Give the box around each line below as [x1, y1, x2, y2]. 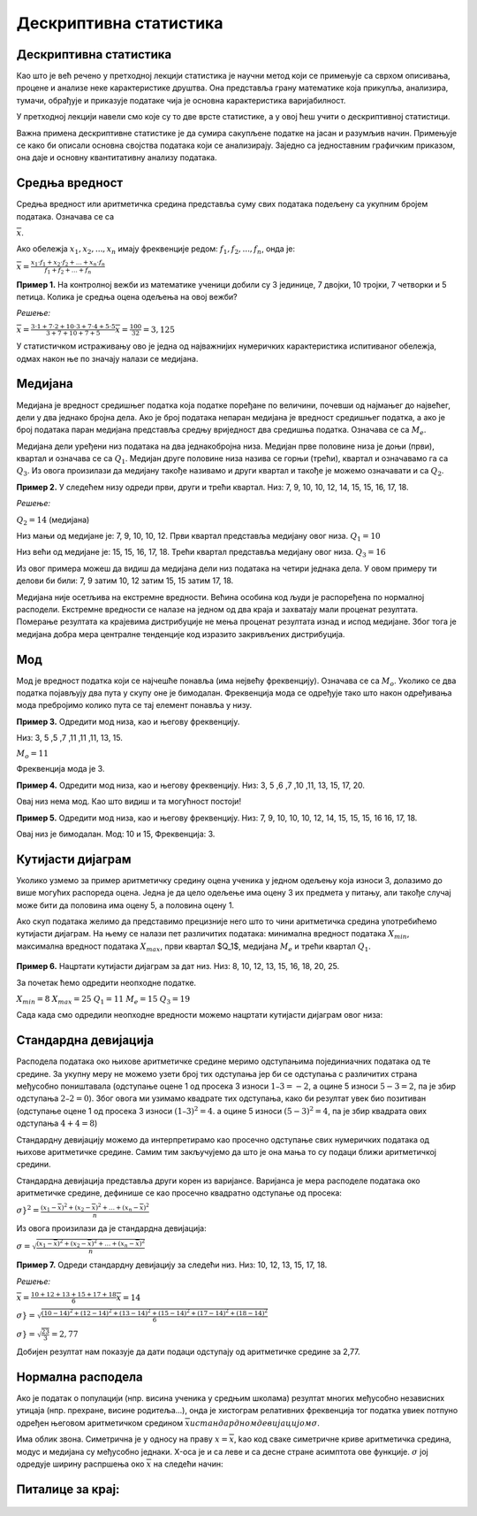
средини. [16, 1159, 52, 1170]
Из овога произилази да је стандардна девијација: [16, 1222, 207, 1234]
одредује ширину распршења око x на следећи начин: [16, 1458, 223, 1469]
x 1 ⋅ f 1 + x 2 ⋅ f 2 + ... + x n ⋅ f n [31, 258, 106, 268]
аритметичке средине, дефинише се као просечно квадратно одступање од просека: [16, 1188, 342, 1198]
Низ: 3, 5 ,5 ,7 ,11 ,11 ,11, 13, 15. [16, 733, 124, 743]
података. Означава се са [16, 211, 115, 221]
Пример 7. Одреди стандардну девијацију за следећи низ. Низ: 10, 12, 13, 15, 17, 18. [16, 1259, 328, 1270]
